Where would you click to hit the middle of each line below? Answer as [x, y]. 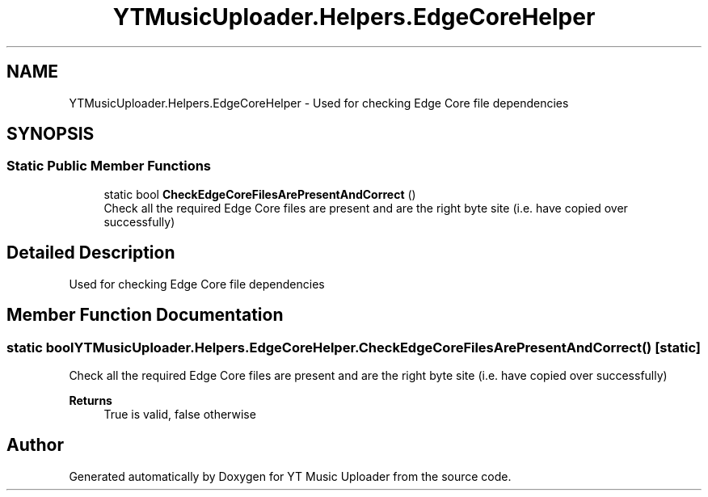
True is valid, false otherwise [180, 414]
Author [35, 445]
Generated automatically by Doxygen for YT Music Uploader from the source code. [290, 476]
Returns [91, 400]
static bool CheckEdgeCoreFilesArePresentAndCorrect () [260, 194]
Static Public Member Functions [109, 166]
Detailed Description [91, 253]
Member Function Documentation [145, 315]
